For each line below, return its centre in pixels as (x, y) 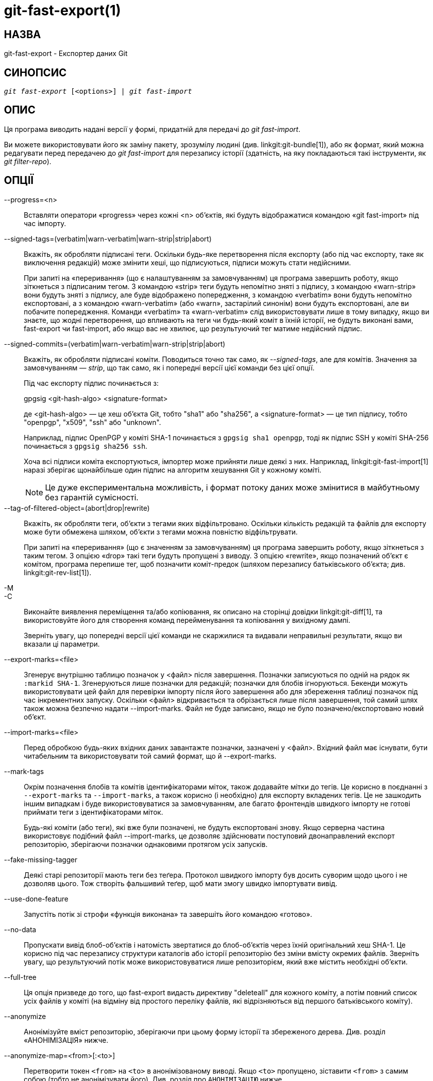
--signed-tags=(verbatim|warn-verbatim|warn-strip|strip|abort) (108, 239)
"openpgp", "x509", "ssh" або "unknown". (92, 422)
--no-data (20, 929)
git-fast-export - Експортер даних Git (66, 54)
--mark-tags (24, 771)
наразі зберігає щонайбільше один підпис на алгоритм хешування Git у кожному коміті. (173, 470)
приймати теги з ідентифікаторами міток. (94, 812)
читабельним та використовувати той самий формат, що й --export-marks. (150, 756)
